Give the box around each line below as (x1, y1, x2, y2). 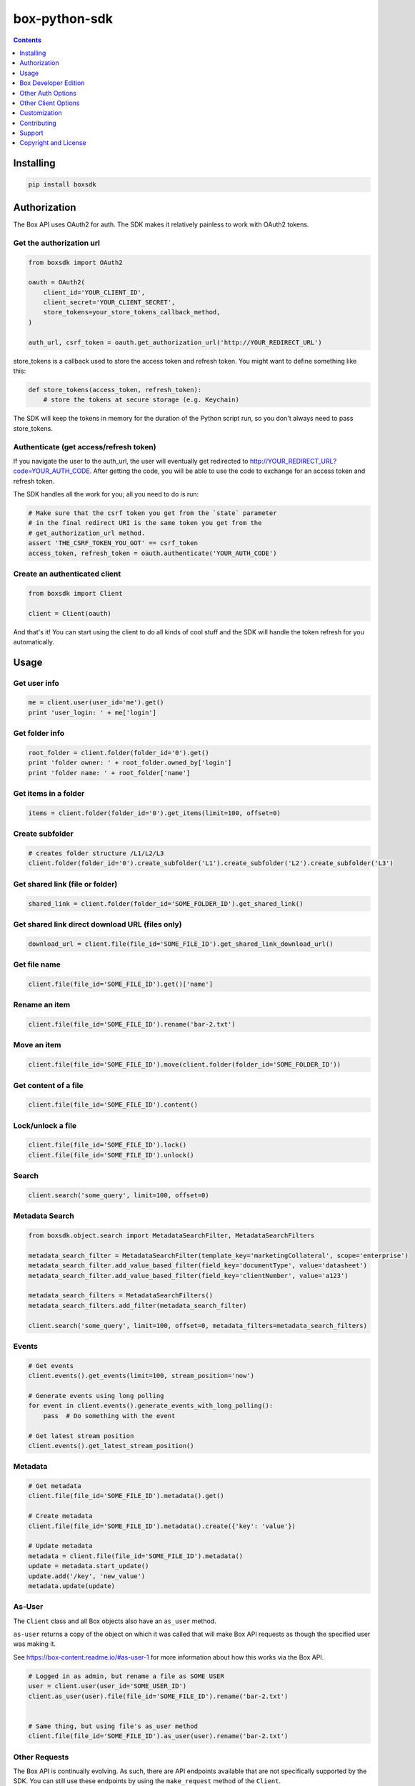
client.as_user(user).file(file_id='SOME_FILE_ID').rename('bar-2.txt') (28, 1692, 289, 1700)
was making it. (13, 1640, 56, 1648)
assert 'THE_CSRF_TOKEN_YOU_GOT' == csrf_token (28, 539, 198, 547)
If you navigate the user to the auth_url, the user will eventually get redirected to (13, 457, 249, 465)
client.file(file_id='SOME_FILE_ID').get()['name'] (28, 979, 214, 988)
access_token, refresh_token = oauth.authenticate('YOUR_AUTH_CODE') (28, 549, 277, 557)
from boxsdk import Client (28, 589, 123, 597)
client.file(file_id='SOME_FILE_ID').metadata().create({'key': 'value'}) (28, 1522, 296, 1530)
